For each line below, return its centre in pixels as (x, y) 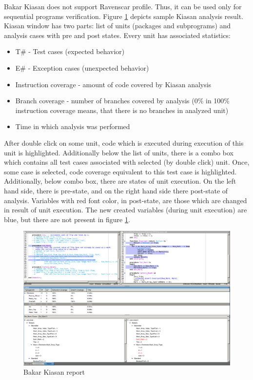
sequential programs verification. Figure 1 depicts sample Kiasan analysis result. (124, 16)
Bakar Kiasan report (54, 372)
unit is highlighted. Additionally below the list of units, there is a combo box (119, 152)
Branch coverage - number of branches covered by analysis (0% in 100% (123, 101)
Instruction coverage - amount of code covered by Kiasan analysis (113, 84)
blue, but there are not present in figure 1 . (67, 219)
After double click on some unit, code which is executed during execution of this (124, 142)
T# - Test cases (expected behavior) (70, 51)
